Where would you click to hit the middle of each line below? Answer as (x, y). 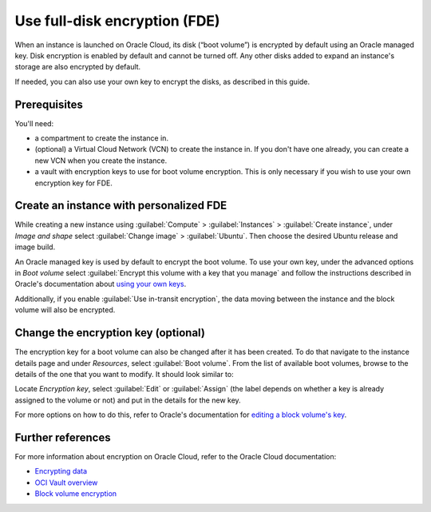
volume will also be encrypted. (65, 310)
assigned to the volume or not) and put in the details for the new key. (128, 400)
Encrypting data (61, 471)
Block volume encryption (76, 494)
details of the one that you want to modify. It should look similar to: (125, 374)
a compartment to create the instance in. (102, 138)
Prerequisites (49, 104)
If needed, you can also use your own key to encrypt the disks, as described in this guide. (162, 81)
